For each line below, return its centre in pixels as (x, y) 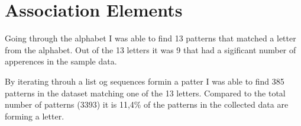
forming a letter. (35, 116)
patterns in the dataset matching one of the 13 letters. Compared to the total (145, 93)
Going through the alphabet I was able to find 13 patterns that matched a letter (150, 38)
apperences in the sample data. (61, 61)
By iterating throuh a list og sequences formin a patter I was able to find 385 (145, 81)
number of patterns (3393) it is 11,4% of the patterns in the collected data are (147, 104)
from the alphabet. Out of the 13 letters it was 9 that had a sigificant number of (150, 49)
